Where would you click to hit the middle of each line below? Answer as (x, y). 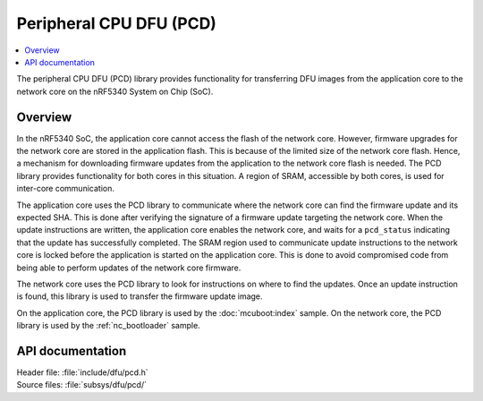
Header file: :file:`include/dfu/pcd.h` (82, 372)
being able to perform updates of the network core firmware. (129, 268)
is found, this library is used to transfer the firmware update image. (140, 296)
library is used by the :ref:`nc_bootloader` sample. (108, 326)
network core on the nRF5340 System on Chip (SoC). (115, 91)
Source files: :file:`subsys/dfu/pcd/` (82, 385)
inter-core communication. (66, 189)
